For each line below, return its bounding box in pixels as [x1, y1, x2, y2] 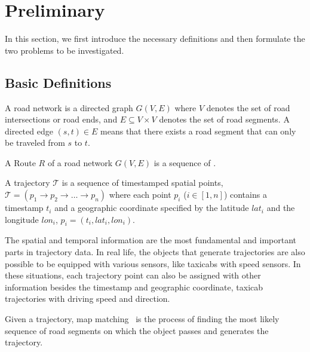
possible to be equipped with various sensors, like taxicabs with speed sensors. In [5, 257, 301, 270]
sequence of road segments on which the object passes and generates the [5, 324, 269, 336]
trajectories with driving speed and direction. [5, 292, 170, 305]
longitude [5, 213, 39, 225]
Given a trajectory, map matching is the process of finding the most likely [5, 313, 280, 325]
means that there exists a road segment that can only [100, 124, 296, 137]
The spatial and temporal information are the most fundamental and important [5, 234, 297, 246]
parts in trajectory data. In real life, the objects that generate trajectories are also [5, 246, 305, 258]
